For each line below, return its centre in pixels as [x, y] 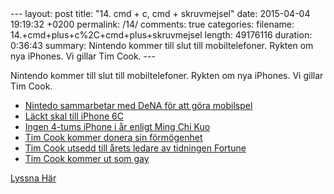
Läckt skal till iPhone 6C [74, 116]
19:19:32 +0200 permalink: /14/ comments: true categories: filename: [152, 24]
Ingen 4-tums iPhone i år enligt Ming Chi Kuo [117, 126]
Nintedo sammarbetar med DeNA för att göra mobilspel [138, 105]
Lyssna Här [33, 178]
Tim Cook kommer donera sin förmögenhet [113, 137]
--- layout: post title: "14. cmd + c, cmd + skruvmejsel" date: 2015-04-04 [160, 13]
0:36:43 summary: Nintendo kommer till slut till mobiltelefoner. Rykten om [162, 45]
